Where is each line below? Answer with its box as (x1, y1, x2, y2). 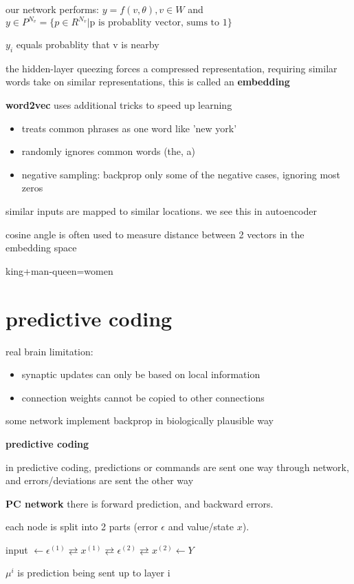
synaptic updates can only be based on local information (21, 367, 261, 382)
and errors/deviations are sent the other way (5, 473, 194, 488)
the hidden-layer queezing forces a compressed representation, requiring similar (5, 61, 338, 75)
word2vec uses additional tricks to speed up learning (5, 98, 232, 112)
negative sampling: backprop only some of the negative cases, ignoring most (21, 167, 341, 181)
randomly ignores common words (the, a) (21, 144, 196, 158)
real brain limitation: (5, 344, 93, 358)
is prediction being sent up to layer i (17, 565, 170, 580)
